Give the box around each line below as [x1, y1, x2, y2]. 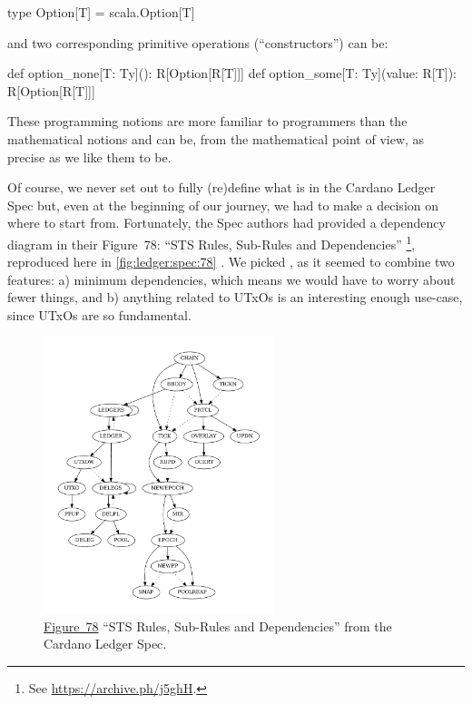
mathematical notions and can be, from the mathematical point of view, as [7, 129, 425, 148]
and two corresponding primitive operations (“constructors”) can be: [7, 33, 388, 52]
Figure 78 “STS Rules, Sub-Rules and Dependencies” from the [44, 616, 392, 635]
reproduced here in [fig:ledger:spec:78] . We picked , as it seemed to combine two [7, 252, 455, 271]
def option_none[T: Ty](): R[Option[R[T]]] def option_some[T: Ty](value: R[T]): [7, 64, 457, 83]
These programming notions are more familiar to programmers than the [7, 112, 408, 131]
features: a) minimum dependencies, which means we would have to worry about [7, 269, 456, 288]
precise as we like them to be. [7, 147, 172, 166]
